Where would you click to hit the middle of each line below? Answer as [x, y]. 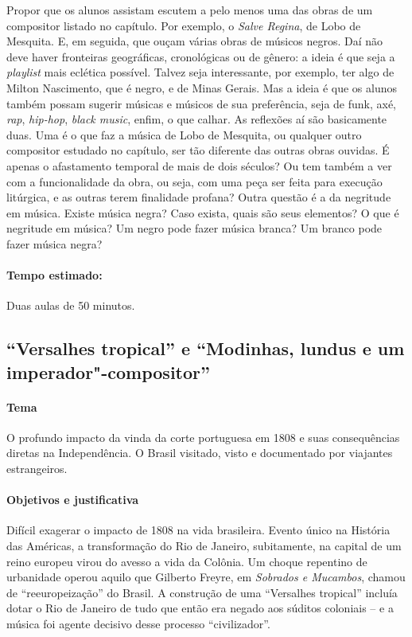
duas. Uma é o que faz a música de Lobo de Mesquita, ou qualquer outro [184, 134]
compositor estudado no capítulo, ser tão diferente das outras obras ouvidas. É [198, 150]
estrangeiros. [37, 469]
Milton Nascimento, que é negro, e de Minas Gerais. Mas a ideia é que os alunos [202, 87]
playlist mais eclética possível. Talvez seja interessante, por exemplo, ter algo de [200, 72]
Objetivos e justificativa [73, 500]
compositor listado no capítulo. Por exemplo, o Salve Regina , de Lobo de [184, 25]
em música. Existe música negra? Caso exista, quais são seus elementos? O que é [203, 212]
